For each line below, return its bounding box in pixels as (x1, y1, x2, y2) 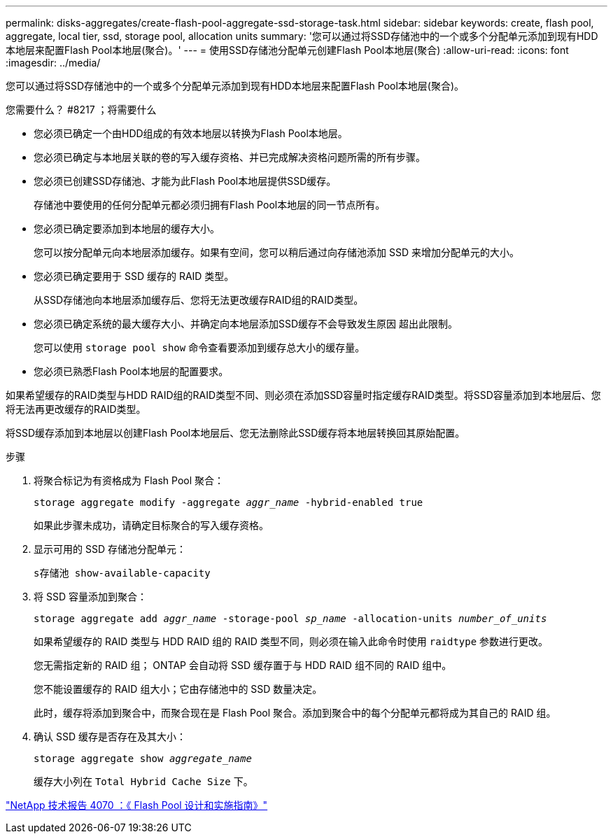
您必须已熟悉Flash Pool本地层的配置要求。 (34, 365, 229, 377)
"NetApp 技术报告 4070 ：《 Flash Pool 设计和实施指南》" (6, 799, 268, 811)
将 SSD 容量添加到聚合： (34, 591, 147, 602)
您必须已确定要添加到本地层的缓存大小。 (34, 223, 220, 234)
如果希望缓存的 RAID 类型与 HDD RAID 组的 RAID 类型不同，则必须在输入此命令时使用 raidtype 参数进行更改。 (34, 635, 549, 647)
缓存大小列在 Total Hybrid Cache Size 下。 (34, 775, 253, 787)
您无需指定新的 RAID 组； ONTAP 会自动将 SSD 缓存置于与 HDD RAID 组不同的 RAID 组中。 (34, 659, 452, 671)
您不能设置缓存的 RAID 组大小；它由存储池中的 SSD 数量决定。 (34, 683, 323, 695)
